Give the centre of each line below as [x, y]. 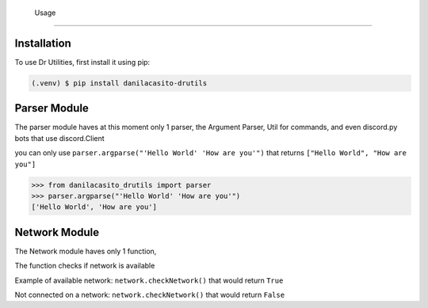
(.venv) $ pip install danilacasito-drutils [119, 83]
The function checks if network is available [85, 266]
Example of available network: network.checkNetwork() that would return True [149, 280]
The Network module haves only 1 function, [86, 251]
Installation [43, 43]
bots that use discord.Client [59, 138]
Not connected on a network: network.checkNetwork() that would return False [150, 295]
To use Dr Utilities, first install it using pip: [82, 62]
